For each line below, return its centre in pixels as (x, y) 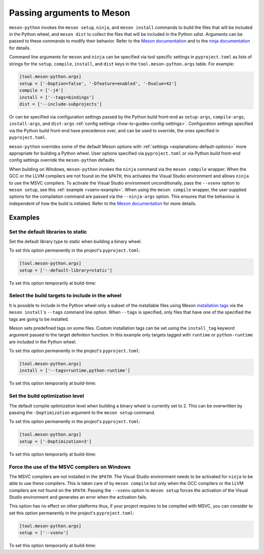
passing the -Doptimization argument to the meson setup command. (82, 412)
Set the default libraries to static (48, 232)
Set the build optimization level (46, 396)
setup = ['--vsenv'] (44, 533)
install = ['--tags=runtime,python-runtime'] (75, 371)
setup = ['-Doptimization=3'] (55, 441)
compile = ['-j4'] (41, 90)
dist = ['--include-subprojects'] (61, 104)
